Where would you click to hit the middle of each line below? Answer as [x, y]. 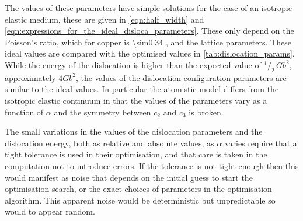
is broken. [206, 112]
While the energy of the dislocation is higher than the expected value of [133, 64]
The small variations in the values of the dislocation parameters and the [134, 131]
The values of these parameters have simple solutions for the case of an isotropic [148, 8]
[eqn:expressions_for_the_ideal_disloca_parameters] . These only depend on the [149, 31]
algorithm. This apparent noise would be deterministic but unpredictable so [140, 200]
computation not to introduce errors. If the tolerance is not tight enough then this [152, 165]
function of [24, 112]
